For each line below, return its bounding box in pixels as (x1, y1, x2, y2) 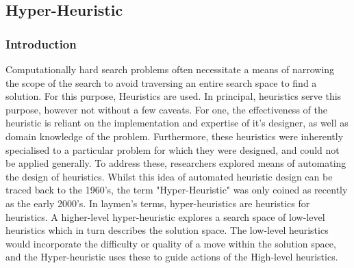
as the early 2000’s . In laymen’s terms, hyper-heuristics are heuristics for (5, 196, 310, 210)
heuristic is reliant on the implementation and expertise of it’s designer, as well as (5, 116, 349, 130)
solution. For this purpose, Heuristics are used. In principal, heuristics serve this (5, 89, 342, 103)
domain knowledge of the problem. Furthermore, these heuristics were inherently (5, 129, 344, 143)
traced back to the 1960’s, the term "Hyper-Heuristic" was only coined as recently (5, 183, 348, 197)
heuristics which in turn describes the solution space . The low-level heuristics (5, 223, 329, 237)
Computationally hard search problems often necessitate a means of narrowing (5, 62, 335, 76)
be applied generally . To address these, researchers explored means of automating (5, 156, 346, 170)
